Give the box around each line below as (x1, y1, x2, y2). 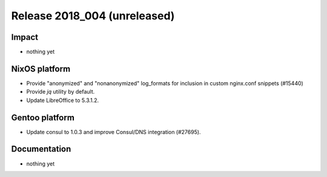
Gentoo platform (11, 112, 75, 123)
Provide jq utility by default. (26, 88, 95, 95)
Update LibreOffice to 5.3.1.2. (26, 97, 99, 104)
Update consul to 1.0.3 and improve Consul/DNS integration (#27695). (26, 128, 201, 135)
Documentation (11, 144, 71, 154)
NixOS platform (11, 63, 71, 74)
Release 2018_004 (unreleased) (11, 9, 175, 22)
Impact (11, 32, 39, 42)
